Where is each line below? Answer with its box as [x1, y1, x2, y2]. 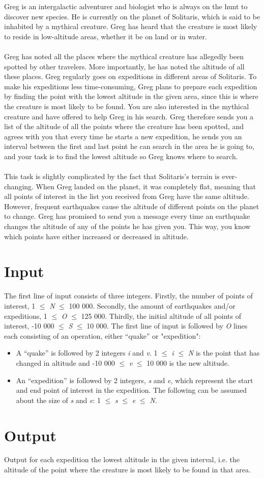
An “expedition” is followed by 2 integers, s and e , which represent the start [16, 374, 253, 385]
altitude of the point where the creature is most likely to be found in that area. [4, 464, 251, 475]
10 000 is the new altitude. [146, 357, 229, 368]
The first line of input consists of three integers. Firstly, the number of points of [4, 290, 253, 301]
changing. [4, 181, 34, 191]
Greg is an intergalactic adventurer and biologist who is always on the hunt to [4, 1, 248, 11]
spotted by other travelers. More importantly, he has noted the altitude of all [4, 61, 245, 71]
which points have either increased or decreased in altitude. [4, 231, 189, 241]
